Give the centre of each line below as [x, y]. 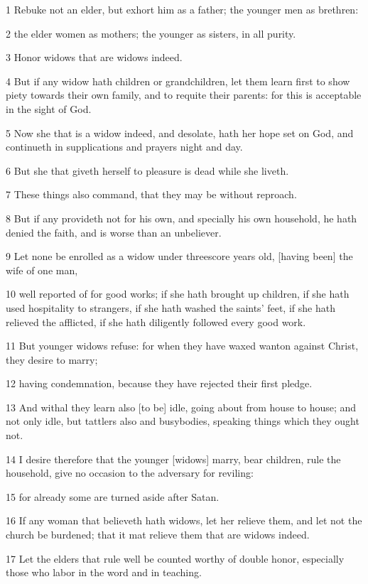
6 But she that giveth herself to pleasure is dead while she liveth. [147, 170]
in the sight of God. [49, 108]
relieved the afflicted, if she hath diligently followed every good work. [156, 321]
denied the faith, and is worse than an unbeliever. [114, 232]
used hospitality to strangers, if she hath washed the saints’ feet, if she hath [171, 307]
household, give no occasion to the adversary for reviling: [130, 473]
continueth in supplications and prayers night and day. [124, 147]
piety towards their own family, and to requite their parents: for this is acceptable [184, 95]
